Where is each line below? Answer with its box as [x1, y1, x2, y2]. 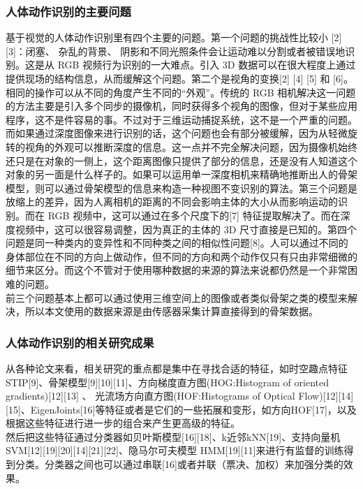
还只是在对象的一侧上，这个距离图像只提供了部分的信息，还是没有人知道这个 [6, 153, 357, 168]
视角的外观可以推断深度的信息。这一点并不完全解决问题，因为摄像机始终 [24, 139, 357, 154]
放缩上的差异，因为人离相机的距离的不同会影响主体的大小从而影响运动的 [6, 194, 338, 209]
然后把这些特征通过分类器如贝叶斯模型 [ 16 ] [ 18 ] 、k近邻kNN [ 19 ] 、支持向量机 [6, 429, 341, 444]
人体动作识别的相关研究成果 [6, 333, 154, 351]
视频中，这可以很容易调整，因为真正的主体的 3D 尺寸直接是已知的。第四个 [15, 221, 357, 236]
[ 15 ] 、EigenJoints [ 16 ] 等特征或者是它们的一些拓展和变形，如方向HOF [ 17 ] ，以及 [6, 402, 357, 416]
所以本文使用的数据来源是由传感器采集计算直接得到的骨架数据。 [24, 304, 318, 319]
